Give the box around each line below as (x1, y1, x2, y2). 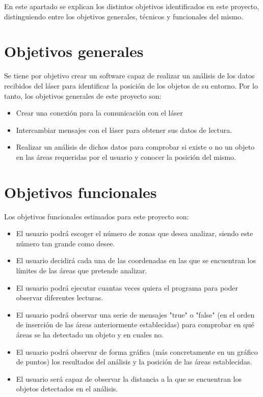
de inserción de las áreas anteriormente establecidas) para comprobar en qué (16, 319, 254, 330)
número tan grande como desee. (16, 238, 115, 248)
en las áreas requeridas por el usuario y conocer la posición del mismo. (16, 151, 236, 162)
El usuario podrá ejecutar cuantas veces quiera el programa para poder (16, 282, 238, 293)
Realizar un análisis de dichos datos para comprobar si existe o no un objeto (16, 141, 255, 152)
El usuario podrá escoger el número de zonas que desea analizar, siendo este (16, 228, 253, 239)
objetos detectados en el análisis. (16, 383, 118, 394)
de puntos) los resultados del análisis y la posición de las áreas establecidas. (16, 356, 252, 367)
